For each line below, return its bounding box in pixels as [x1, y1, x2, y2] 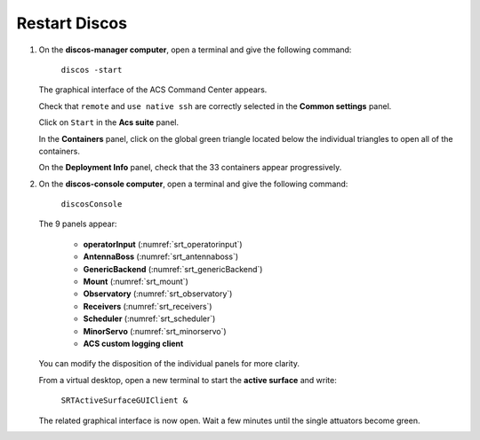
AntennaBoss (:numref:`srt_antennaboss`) [83, 251, 239, 262]
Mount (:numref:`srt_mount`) [83, 276, 188, 287]
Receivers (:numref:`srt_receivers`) [83, 301, 212, 311]
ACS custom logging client [83, 338, 184, 349]
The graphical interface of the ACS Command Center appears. [38, 84, 268, 95]
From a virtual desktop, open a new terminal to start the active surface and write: [38, 374, 337, 385]
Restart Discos [16, 13, 128, 33]
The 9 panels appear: [38, 218, 117, 230]
